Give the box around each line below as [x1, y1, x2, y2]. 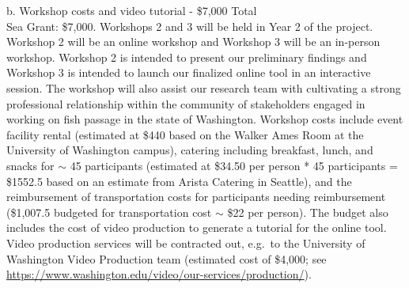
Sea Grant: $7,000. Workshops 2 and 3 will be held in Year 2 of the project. [6, 17, 373, 34]
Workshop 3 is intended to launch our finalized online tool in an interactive [6, 64, 371, 81]
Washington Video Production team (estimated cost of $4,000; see [6, 250, 327, 267]
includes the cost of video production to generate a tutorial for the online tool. [6, 219, 387, 236]
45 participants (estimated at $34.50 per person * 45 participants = [70, 157, 398, 173]
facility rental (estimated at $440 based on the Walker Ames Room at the [6, 126, 364, 142]
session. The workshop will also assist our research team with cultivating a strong [6, 79, 401, 96]
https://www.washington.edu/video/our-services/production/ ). [6, 266, 312, 282]
